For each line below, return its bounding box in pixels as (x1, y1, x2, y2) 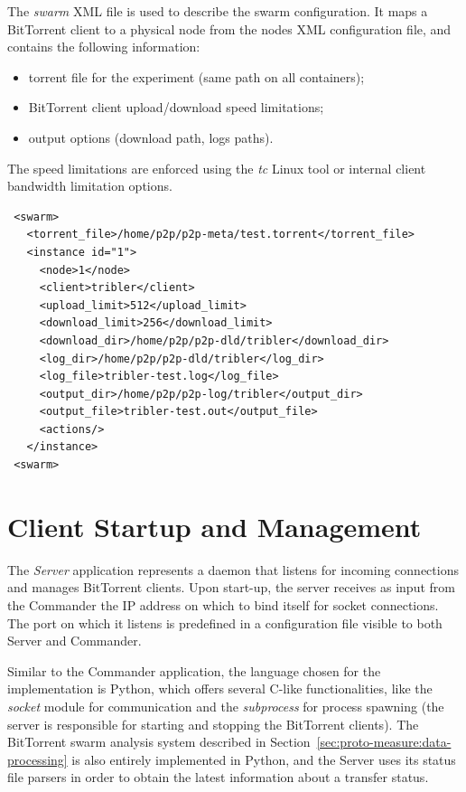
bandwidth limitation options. (7, 176, 172, 195)
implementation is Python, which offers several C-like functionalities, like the (7, 679, 433, 698)
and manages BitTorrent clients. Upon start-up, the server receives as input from (7, 578, 455, 597)
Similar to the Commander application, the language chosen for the (7, 661, 381, 680)
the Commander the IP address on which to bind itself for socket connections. (7, 595, 439, 614)
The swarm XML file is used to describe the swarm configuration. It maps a (7, 2, 428, 20)
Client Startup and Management (7, 507, 422, 544)
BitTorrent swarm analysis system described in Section (7, 732, 311, 751)
